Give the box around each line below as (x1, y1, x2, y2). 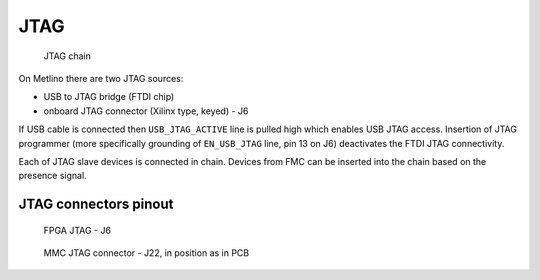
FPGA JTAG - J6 (43, 224, 112, 236)
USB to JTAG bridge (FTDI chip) (43, 91, 175, 103)
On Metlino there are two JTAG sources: (18, 72, 184, 84)
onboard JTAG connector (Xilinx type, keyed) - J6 (43, 105, 249, 117)
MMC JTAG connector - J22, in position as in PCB (43, 247, 250, 259)
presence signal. (18, 170, 87, 182)
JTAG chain (43, 50, 92, 62)
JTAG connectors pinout (18, 196, 174, 213)
